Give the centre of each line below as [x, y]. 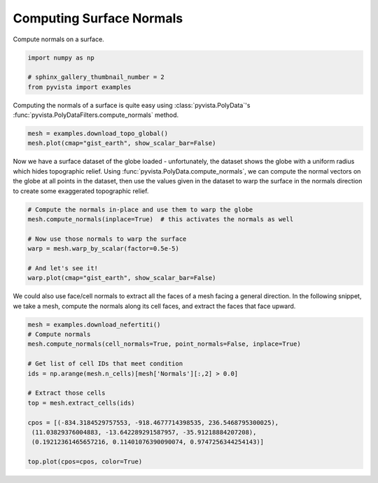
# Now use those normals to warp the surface [107, 239]
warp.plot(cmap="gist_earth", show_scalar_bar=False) [122, 278]
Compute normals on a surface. [58, 39]
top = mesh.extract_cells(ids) [82, 403]
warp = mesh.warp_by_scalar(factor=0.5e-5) [104, 249]
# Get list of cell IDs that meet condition [105, 364]
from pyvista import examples [79, 87]
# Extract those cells [66, 393]
